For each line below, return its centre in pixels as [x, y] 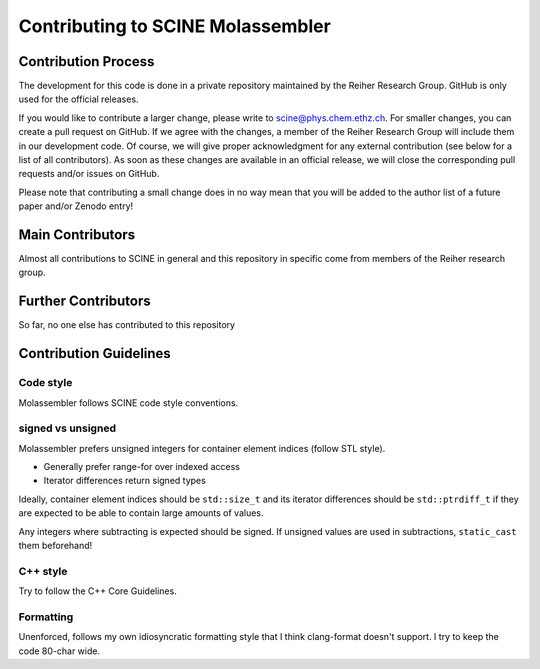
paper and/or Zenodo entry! [76, 206]
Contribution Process [86, 61]
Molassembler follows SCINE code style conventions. [128, 402]
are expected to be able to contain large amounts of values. [141, 513]
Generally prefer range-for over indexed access [141, 467]
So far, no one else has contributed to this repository [126, 325]
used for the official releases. [78, 99]
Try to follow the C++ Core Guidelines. [97, 591]
